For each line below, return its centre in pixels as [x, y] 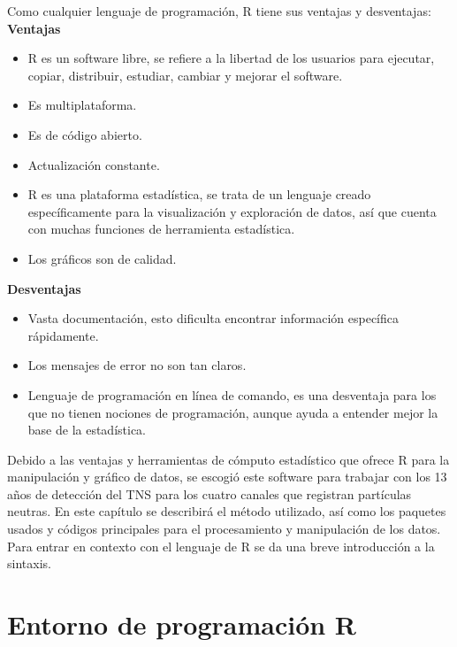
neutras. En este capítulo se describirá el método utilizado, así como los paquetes [227, 511]
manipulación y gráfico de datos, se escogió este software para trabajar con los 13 [227, 477]
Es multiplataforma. [82, 105]
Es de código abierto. [85, 134]
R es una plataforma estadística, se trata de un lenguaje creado [199, 194]
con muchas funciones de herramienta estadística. [161, 229]
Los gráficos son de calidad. [102, 258]
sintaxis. [29, 563]
